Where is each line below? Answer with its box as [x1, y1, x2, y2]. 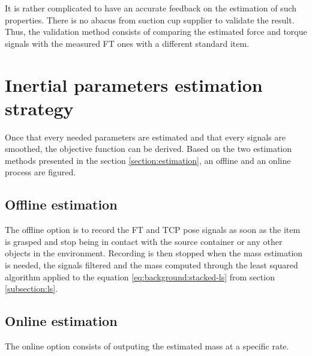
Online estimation [5, 312, 118, 330]
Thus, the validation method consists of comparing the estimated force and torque [5, 25, 307, 38]
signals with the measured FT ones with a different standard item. [5, 37, 250, 49]
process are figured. [5, 166, 76, 178]
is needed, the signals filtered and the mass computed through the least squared [5, 259, 298, 271]
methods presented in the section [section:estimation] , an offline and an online [5, 154, 291, 166]
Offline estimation [5, 195, 118, 214]
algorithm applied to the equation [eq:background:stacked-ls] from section [5, 270, 275, 283]
